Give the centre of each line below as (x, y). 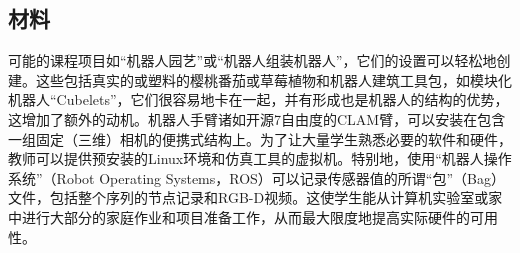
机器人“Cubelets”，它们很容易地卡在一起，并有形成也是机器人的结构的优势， (258, 99)
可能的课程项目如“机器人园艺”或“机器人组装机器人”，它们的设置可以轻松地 (252, 60)
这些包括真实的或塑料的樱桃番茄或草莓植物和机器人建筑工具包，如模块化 (273, 79)
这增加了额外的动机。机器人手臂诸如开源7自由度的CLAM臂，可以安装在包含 (257, 118)
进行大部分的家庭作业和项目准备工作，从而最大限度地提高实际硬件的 (245, 216)
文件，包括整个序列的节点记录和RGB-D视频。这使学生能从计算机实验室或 (248, 197)
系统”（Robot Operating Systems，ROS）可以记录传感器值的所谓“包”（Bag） (256, 177)
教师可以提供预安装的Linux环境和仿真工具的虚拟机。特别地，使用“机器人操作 (260, 158)
